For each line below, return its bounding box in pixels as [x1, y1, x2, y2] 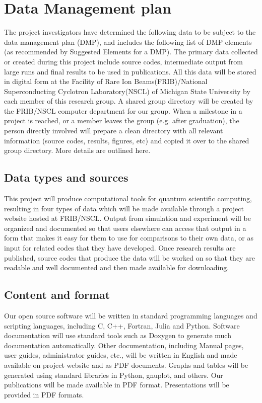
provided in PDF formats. [4, 389, 84, 399]
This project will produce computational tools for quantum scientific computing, [4, 193, 252, 204]
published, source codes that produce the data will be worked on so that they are [4, 252, 255, 263]
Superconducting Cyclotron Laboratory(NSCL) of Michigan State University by [4, 86, 250, 96]
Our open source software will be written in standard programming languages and [4, 310, 257, 320]
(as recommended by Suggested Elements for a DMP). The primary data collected [4, 46, 258, 57]
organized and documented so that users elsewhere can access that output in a [4, 222, 246, 233]
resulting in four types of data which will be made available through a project [4, 203, 244, 213]
